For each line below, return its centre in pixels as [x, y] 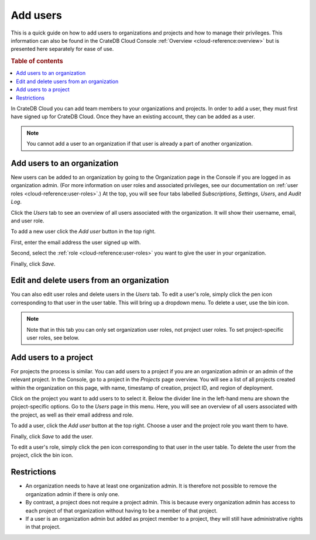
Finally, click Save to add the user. [52, 436]
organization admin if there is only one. [73, 494]
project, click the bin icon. [42, 455]
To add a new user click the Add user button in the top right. [83, 232]
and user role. [28, 221]
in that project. [43, 527]
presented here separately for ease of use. [62, 49]
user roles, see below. [53, 338]
